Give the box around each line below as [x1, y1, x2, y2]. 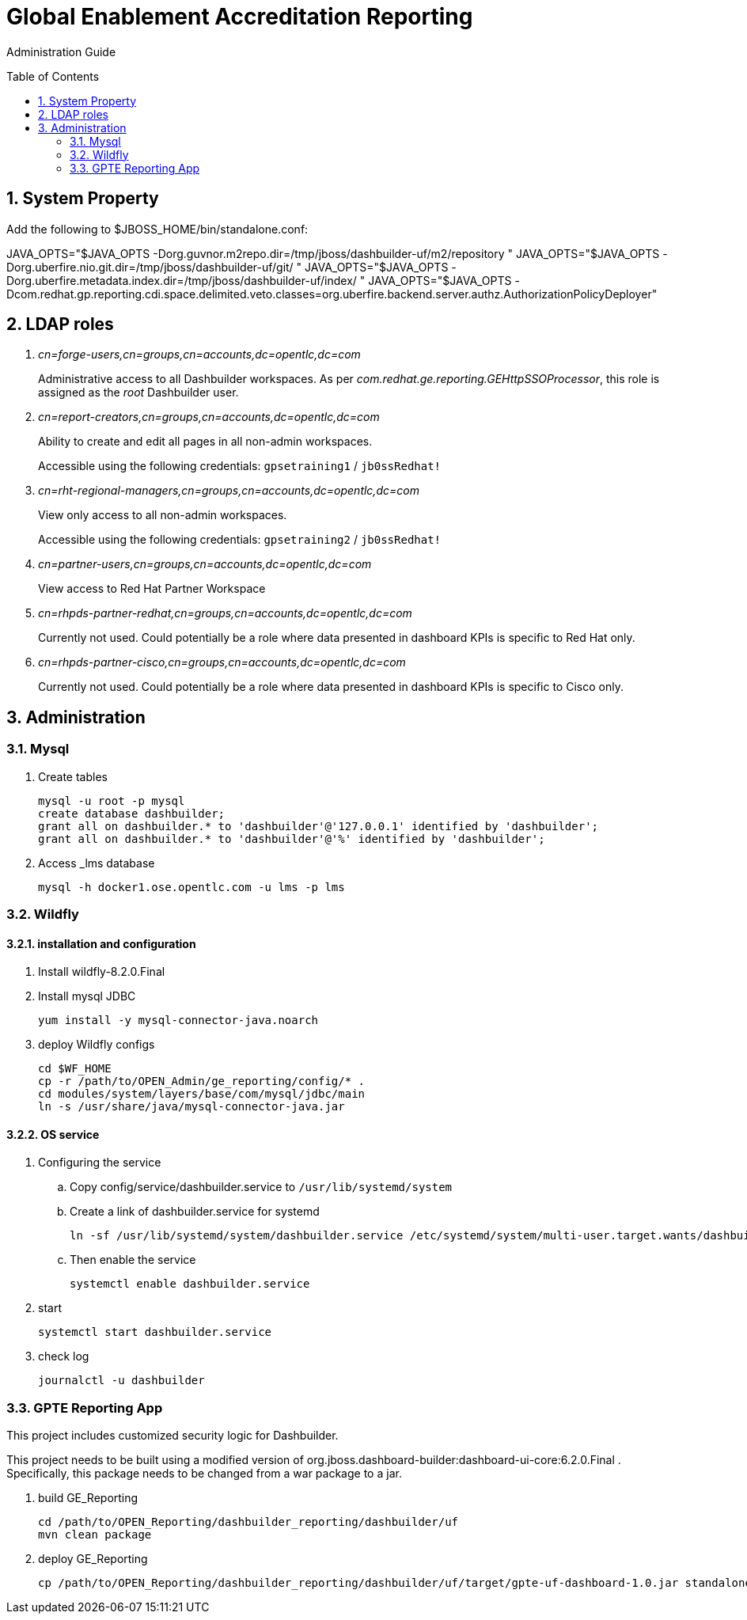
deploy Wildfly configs [38, 1038, 155, 1052]
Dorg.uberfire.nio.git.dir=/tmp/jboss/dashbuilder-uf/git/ [6, 260, 294, 274]
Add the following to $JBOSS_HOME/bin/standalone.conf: [6, 222, 309, 236]
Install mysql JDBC [38, 989, 136, 1003]
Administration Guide [6, 44, 116, 59]
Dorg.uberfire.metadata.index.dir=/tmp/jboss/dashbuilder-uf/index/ [6, 273, 357, 287]
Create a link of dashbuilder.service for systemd [70, 1205, 320, 1219]
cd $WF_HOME [38, 1062, 112, 1076]
